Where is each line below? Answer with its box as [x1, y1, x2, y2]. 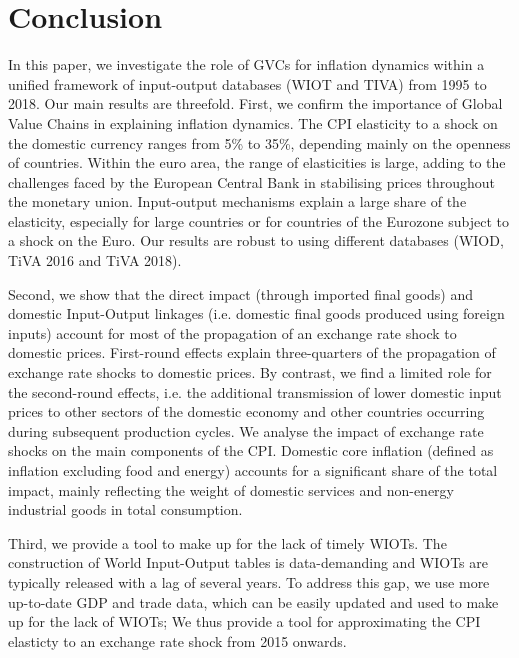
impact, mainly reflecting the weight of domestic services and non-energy [8, 479, 454, 500]
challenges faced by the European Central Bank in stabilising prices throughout [8, 171, 496, 192]
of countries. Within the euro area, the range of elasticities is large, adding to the [8, 152, 506, 173]
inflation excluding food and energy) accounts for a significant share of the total [8, 460, 498, 480]
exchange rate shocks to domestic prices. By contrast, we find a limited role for [8, 362, 492, 383]
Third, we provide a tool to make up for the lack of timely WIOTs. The [8, 532, 447, 553]
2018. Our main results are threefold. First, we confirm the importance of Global [8, 93, 503, 114]
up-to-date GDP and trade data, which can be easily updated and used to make [8, 591, 499, 612]
